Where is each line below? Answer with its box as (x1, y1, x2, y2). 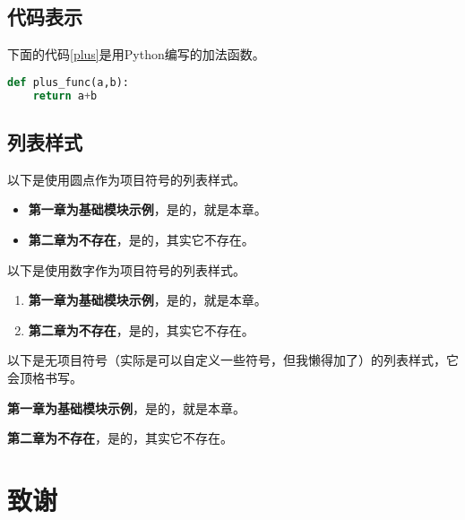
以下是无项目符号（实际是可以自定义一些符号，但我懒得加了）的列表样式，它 (7, 351, 459, 369)
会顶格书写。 (7, 368, 82, 386)
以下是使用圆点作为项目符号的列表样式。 (7, 169, 245, 188)
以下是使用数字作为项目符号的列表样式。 (7, 260, 245, 279)
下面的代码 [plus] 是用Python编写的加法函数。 (7, 45, 265, 64)
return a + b (32, 89, 98, 102)
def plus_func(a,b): (7, 75, 130, 89)
